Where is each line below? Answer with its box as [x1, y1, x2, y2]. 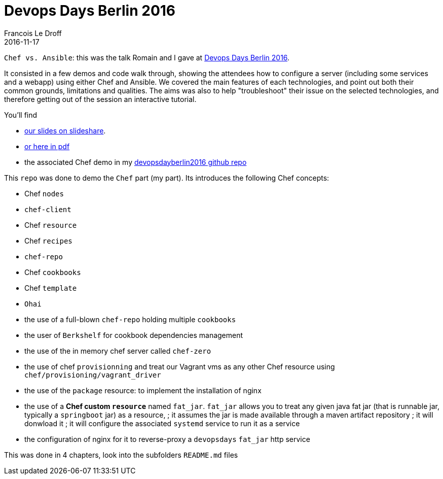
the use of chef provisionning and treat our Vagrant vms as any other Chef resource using [24, 362, 335, 371]
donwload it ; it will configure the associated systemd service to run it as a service [24, 419, 300, 428]
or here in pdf [24, 142, 70, 151]
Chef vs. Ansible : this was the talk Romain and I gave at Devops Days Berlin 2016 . [4, 53, 290, 62]
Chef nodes [24, 189, 64, 198]
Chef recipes [24, 236, 72, 245]
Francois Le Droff [4, 28, 62, 38]
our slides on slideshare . [24, 126, 106, 135]
